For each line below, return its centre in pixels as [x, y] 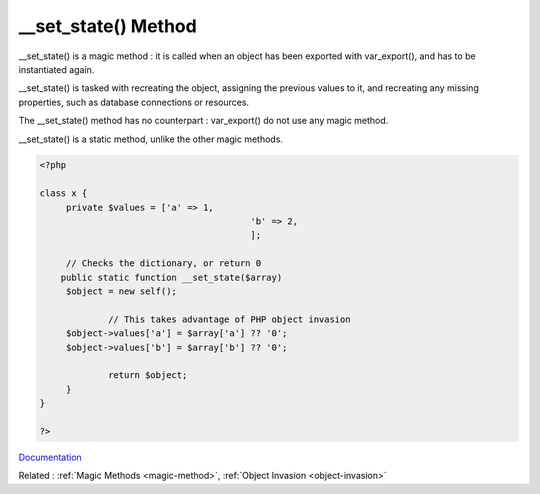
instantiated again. [56, 69]
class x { [63, 193]
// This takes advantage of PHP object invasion [229, 319]
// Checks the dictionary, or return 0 [163, 263]
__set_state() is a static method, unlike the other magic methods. [151, 139]
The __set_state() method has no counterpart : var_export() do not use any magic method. [203, 121]
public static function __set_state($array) [171, 277]
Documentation [50, 457]
